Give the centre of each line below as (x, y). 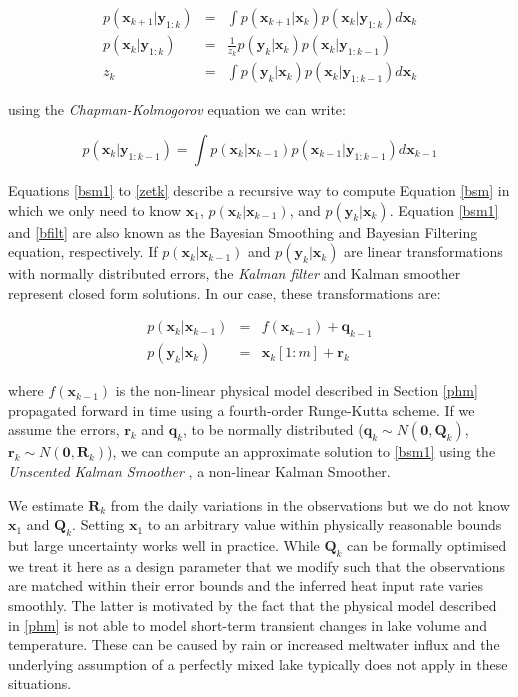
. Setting (98, 524)
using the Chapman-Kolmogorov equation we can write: (177, 109)
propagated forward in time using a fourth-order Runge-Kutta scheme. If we (241, 409)
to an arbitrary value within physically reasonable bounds (324, 524)
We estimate (46, 504)
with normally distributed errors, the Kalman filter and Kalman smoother (234, 273)
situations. (40, 683)
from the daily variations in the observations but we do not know (310, 504)
